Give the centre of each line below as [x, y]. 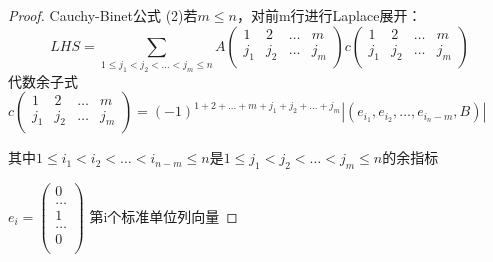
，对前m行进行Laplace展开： [329, 15]
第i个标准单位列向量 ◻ [163, 215]
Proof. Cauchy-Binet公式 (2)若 [103, 15]
